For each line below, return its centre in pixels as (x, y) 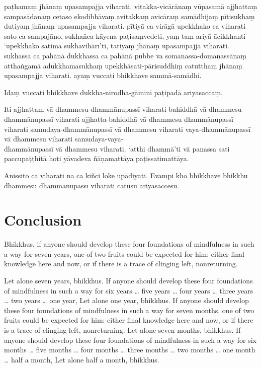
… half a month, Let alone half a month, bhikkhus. (82, 359)
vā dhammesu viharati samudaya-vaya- (64, 139)
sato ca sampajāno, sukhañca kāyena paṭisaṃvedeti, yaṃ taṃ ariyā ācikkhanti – (128, 35)
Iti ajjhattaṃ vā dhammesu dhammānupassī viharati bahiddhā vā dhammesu (123, 109)
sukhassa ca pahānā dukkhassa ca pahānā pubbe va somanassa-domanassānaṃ (125, 55)
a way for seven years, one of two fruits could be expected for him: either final (124, 253)
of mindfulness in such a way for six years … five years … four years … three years (129, 290)
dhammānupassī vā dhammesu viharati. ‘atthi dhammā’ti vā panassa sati (117, 148)
